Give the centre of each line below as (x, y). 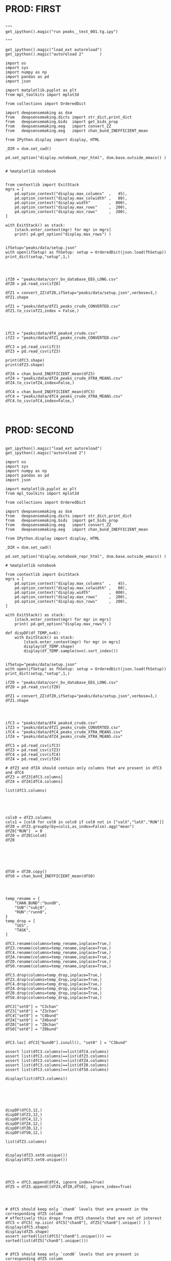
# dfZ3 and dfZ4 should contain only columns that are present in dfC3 (83, 768)
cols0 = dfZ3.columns (28, 818)
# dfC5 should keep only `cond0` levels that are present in (72, 1254)
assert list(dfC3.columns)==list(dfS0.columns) (57, 1070)
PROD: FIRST (33, 9)
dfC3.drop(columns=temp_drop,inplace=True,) (54, 975)
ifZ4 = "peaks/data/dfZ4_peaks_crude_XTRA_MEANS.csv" (64, 736)
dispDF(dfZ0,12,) (24, 1128)
